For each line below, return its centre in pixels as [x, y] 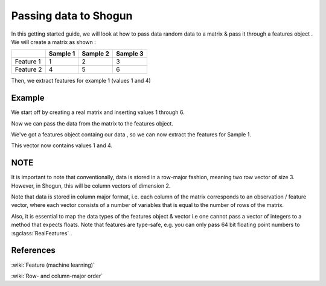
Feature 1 [28, 62]
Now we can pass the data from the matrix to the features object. [92, 123]
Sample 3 [130, 54]
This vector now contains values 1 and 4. [62, 145]
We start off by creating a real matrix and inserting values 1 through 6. [98, 112]
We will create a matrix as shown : [54, 42]
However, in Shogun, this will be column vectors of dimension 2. [91, 186]
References [33, 250]
